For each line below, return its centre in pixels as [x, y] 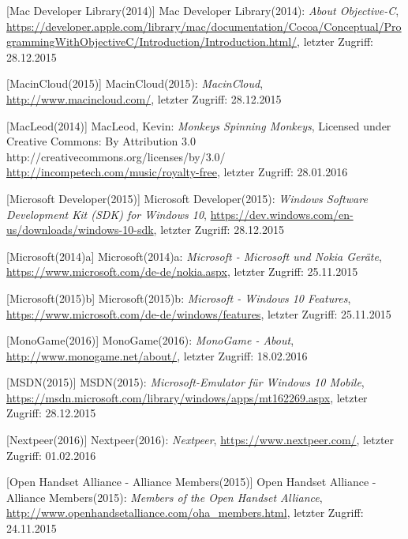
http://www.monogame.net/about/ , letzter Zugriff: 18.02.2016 [157, 355]
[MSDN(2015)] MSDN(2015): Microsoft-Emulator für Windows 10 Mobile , [185, 382]
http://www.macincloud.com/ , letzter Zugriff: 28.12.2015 [144, 98]
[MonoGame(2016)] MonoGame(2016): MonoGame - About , [150, 340]
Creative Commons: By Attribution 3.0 [101, 141]
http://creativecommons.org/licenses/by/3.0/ [116, 156]
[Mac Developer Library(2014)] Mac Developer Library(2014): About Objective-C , [203, 10]
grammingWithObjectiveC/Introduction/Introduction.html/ [152, 41]
